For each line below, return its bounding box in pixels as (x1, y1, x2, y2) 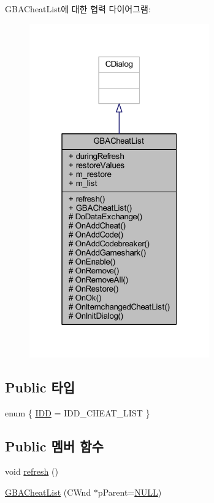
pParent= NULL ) (97, 485, 162, 498)
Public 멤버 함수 (5, 436, 104, 455)
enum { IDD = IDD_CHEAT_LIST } (5, 406, 150, 419)
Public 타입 (5, 377, 75, 396)
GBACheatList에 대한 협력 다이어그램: (5, 2, 151, 15)
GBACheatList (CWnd (5, 485, 91, 498)
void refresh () (5, 465, 58, 478)
